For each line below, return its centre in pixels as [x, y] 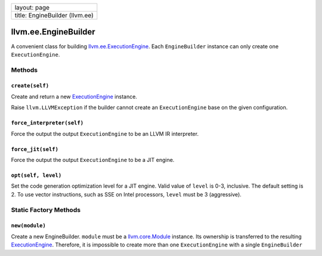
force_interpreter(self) [47, 123]
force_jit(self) [35, 149]
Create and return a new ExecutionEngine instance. [74, 96]
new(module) [28, 226]
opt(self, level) [36, 175]
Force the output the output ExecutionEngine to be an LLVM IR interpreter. [105, 133]
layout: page [32, 7]
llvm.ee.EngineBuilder [53, 32]
